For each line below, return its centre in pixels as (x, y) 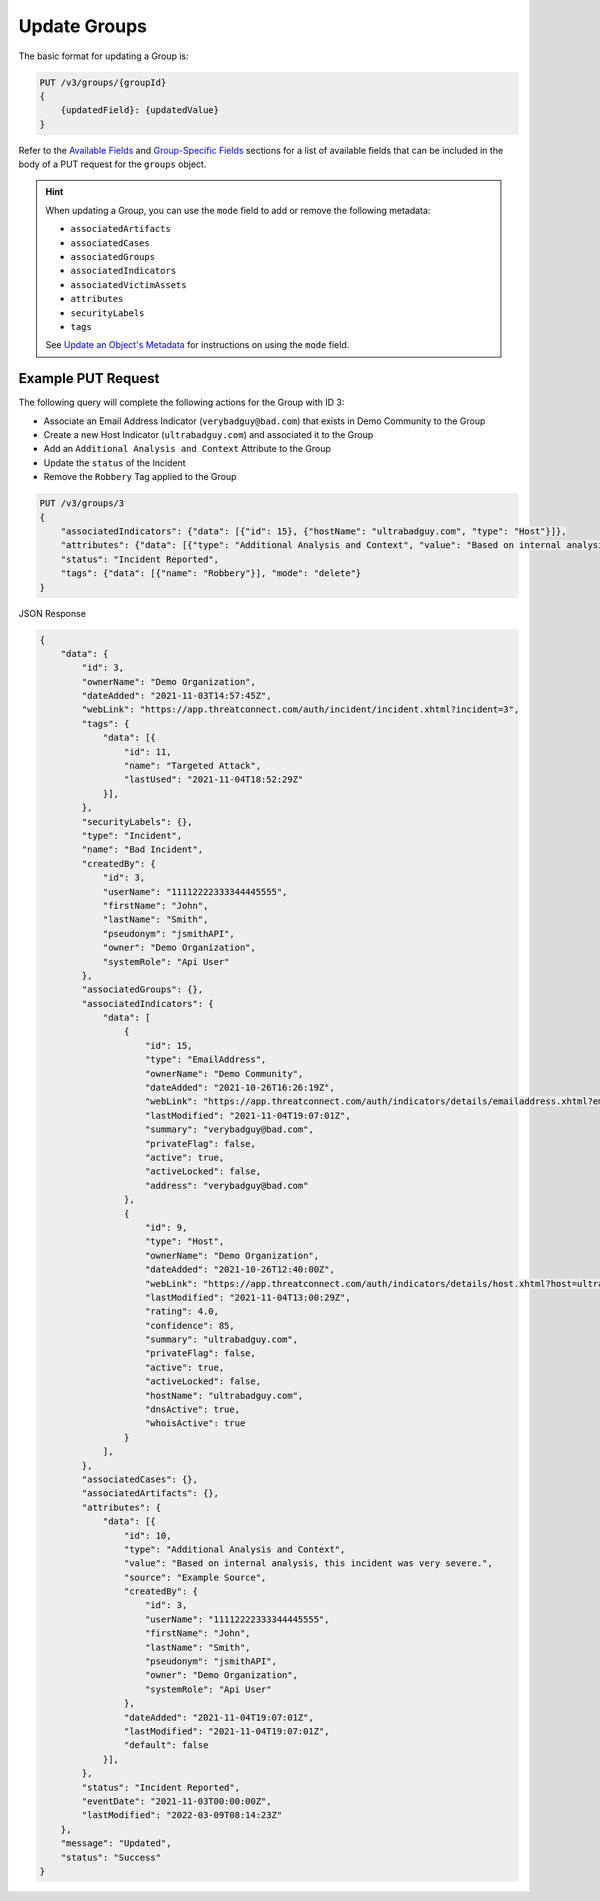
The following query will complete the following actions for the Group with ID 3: (181, 402)
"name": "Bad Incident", (142, 849)
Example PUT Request (89, 378)
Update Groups (83, 26)
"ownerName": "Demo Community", (224, 1073)
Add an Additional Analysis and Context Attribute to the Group (187, 449)
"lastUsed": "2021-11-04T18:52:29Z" (213, 779)
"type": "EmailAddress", (206, 1059)
